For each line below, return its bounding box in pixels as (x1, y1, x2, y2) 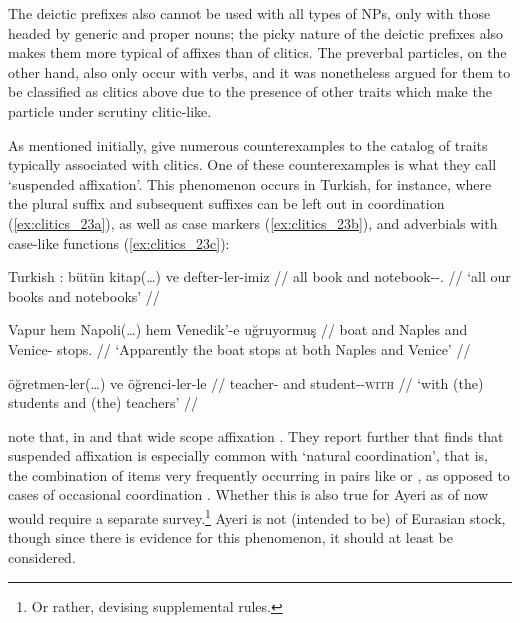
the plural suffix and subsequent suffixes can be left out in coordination (8, 193, 445, 214)
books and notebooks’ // (8, 285, 160, 306)
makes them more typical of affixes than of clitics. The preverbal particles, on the (8, 42, 507, 63)
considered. (8, 546, 76, 567)
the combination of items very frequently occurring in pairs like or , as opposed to (8, 464, 510, 485)
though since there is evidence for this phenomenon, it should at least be (8, 527, 453, 548)
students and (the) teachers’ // (8, 392, 199, 413)
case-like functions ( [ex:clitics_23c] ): (8, 232, 230, 253)
